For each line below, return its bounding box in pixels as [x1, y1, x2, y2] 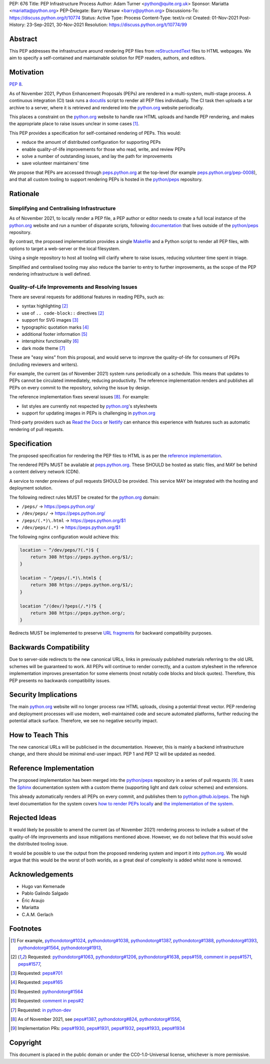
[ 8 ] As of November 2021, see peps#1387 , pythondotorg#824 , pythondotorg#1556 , [10, 1016, 181, 1022]
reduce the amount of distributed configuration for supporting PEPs [21, 139, 161, 145]
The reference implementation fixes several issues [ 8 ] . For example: [9, 394, 149, 400]
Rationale [9, 189, 39, 198]
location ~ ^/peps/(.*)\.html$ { [19, 575, 102, 581]
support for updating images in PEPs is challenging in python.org [21, 410, 155, 416]
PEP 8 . [9, 81, 23, 87]
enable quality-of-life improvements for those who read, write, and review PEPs [21, 146, 185, 152]
